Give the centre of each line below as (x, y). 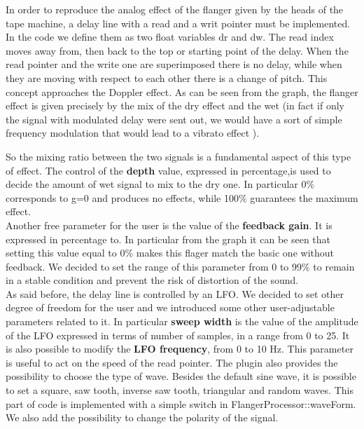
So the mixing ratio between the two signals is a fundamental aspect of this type (178, 156)
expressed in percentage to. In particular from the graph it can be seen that (168, 239)
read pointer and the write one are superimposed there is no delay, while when (174, 64)
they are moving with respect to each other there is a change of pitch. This (167, 77)
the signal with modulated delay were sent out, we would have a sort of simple (174, 119)
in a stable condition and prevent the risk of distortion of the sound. (152, 280)
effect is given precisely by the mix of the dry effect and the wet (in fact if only (175, 105)
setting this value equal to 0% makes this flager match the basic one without (170, 253)
